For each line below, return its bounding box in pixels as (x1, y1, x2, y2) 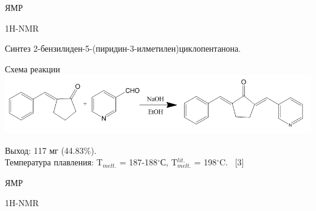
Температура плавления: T (5, 156, 103, 168)
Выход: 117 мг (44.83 (5, 144, 84, 156)
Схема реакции (5, 62, 60, 75)
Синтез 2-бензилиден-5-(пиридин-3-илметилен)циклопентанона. (5, 42, 241, 55)
